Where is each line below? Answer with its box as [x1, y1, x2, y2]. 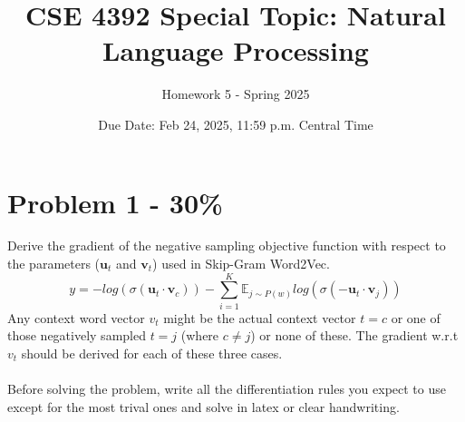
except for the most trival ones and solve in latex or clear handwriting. [7, 397, 400, 416]
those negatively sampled [7, 326, 146, 345]
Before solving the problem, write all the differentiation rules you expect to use [7, 379, 446, 398]
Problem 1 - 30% [7, 183, 223, 221]
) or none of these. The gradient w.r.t [250, 326, 459, 345]
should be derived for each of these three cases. [21, 343, 283, 362]
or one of [391, 308, 441, 327]
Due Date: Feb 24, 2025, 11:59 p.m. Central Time [98, 114, 373, 133]
